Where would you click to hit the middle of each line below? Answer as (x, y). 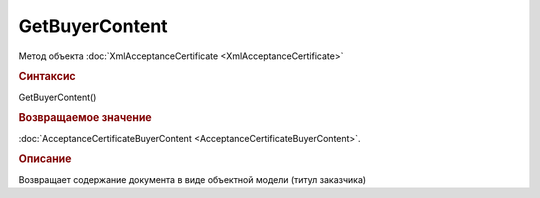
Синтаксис (47, 77)
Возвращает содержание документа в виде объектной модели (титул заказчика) (192, 179)
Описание (45, 159)
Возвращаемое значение (85, 118)
